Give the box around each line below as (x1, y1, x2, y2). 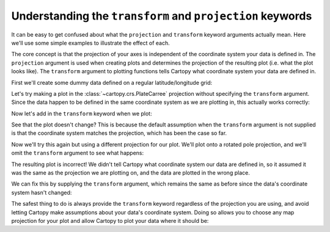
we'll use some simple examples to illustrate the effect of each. (11, 39, 170, 46)
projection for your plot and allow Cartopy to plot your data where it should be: (11, 217, 209, 224)
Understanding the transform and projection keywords (11, 9, 312, 23)
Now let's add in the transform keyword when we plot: (11, 110, 152, 117)
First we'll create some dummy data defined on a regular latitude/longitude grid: (11, 79, 213, 86)
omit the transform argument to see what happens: (11, 150, 144, 157)
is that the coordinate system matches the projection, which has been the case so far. (11, 129, 227, 137)
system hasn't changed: (11, 189, 72, 196)
